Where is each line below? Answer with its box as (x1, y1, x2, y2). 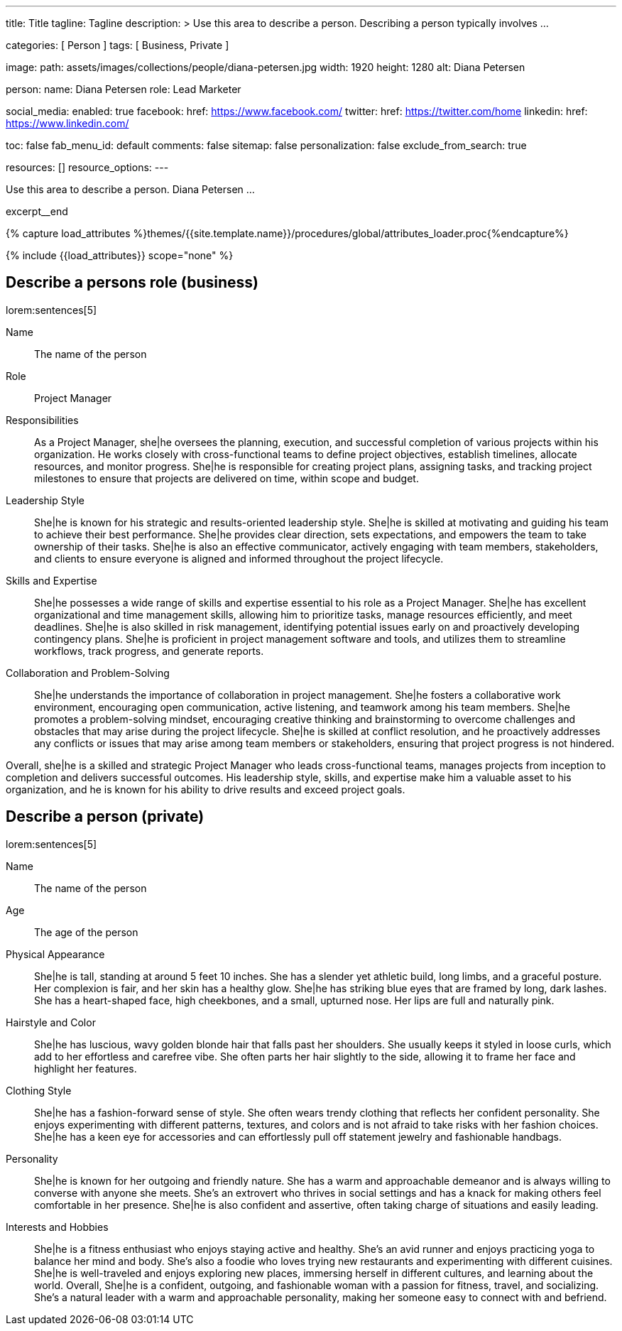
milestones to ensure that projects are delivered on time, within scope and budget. (34, 472, 419, 484)
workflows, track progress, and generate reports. (34, 644, 264, 657)
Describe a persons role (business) (6, 273, 258, 292)
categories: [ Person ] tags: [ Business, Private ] (6, 39, 229, 51)
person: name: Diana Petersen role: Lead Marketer (6, 83, 241, 95)
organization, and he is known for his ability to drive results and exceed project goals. (6, 783, 405, 795)
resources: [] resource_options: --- (6, 161, 169, 173)
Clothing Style (6, 1084, 72, 1097)
